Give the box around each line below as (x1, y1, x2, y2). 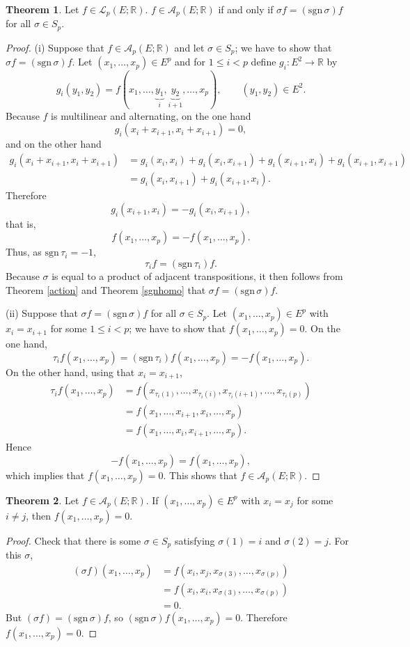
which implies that (6, 467, 85, 482)
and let (174, 40, 205, 54)
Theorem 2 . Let (6, 492, 79, 507)
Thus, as (6, 244, 42, 259)
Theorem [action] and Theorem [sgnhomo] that (6, 282, 206, 297)
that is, (6, 216, 36, 231)
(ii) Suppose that (6, 306, 78, 320)
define (251, 54, 276, 69)
